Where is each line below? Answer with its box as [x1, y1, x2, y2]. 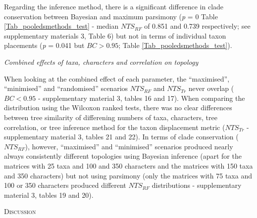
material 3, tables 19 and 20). [4, 189, 94, 200]
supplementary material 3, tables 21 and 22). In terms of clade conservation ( [4, 131, 239, 142]
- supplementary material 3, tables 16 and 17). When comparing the [38, 92, 245, 103]
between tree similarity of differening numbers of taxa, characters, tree [4, 112, 217, 122]
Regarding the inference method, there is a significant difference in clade [4, 1, 224, 11]
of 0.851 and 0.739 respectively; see [144, 21, 251, 31]
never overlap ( [188, 83, 234, 93]
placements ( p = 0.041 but [4, 40, 85, 50]
